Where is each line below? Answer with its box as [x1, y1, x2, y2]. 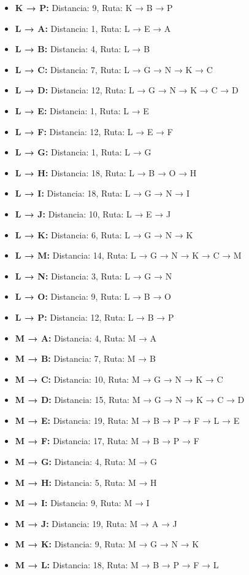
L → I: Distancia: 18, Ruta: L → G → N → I [15, 187, 190, 200]
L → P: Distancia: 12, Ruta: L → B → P [15, 310, 174, 323]
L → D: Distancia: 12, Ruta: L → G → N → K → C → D [15, 84, 239, 96]
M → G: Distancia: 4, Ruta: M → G [15, 455, 158, 468]
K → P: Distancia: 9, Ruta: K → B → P [15, 1, 173, 14]
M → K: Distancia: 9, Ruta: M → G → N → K [15, 538, 199, 550]
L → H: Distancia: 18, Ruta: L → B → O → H [15, 166, 197, 179]
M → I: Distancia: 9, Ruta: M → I [15, 496, 150, 509]
